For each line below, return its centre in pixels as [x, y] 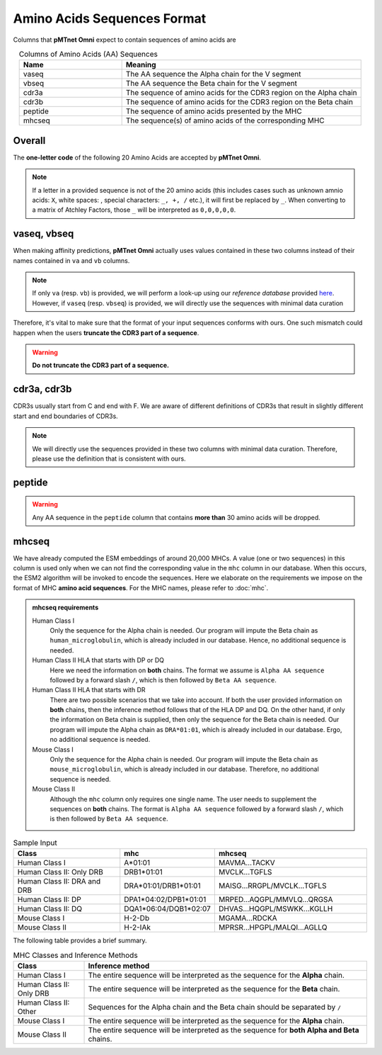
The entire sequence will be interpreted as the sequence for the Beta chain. [214, 988]
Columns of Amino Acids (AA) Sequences [88, 55]
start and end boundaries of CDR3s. [65, 416]
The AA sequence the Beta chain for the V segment [211, 84]
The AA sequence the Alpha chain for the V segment [213, 74]
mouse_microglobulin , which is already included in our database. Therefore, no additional [185, 769]
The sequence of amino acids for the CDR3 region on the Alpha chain [241, 93]
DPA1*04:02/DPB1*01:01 [165, 900]
